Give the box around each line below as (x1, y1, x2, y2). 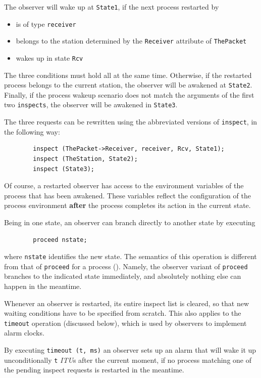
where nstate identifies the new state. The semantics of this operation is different (4, 251, 257, 262)
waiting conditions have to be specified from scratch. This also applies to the (4, 308, 241, 318)
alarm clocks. (4, 327, 44, 338)
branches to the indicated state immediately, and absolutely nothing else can (4, 271, 241, 281)
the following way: (4, 126, 60, 137)
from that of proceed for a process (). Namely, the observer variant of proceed (4, 261, 248, 271)
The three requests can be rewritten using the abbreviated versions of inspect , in (4, 116, 257, 127)
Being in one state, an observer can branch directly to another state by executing (4, 217, 255, 227)
